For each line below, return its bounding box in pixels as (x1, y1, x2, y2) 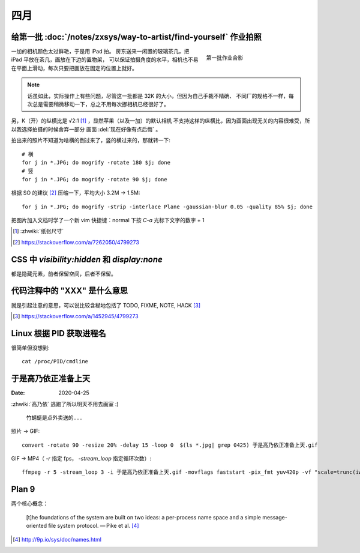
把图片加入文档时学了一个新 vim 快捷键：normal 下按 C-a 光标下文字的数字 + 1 (11, 216, 205, 223)
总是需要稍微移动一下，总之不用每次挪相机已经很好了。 (32, 101, 169, 108)
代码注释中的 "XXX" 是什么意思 (11, 286, 128, 296)
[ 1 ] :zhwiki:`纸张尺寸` (13, 228, 64, 235)
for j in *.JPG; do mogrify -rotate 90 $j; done (22, 176, 167, 183)
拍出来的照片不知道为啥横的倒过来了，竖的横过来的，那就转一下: (11, 137, 171, 144)
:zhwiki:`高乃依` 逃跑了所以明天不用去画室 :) (11, 400, 119, 408)
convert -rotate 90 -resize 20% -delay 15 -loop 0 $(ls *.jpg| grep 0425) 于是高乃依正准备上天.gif (22, 441, 318, 449)
